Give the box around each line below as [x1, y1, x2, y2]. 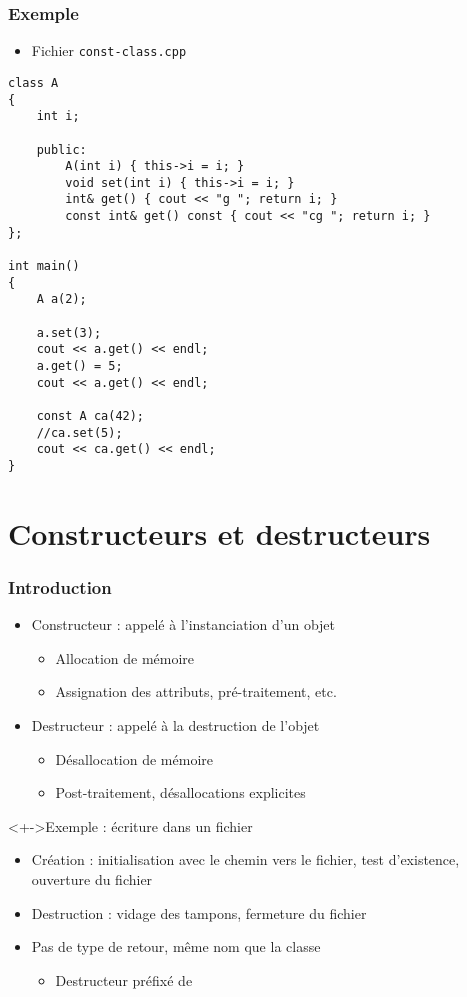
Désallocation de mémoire [55, 748, 213, 769]
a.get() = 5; [36, 359, 123, 374]
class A [8, 75, 59, 90]
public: [36, 142, 87, 157]
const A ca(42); [36, 409, 145, 423]
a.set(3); [36, 325, 102, 340]
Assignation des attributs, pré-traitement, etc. [55, 681, 337, 702]
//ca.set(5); [36, 425, 123, 440]
